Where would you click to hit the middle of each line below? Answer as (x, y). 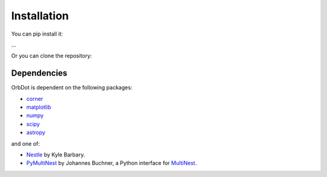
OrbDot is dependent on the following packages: (72, 88)
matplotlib (39, 107)
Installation (40, 16)
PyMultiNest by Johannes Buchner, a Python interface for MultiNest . (111, 163)
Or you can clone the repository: (51, 56)
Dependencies (39, 73)
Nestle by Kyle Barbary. (56, 155)
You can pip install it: (37, 34)
